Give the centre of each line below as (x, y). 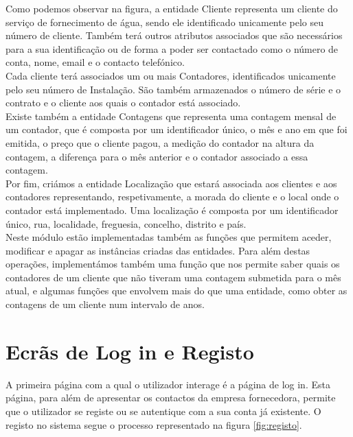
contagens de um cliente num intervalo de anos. (105, 304)
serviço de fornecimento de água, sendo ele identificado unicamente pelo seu (165, 22)
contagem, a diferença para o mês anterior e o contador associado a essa (157, 156)
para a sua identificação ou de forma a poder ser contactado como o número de (172, 48)
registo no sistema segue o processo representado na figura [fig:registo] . (154, 424)
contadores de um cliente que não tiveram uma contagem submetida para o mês (173, 277)
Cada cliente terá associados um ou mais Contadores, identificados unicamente (171, 75)
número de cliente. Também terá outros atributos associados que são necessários (174, 35)
